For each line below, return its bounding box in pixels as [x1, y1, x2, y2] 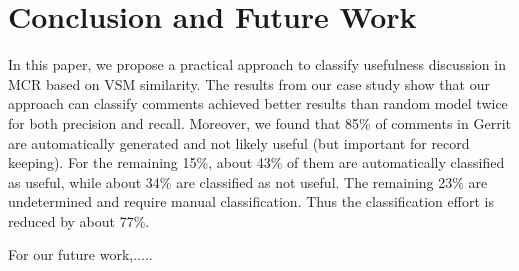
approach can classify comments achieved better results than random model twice [8, 93, 508, 114]
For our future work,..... [8, 244, 153, 265]
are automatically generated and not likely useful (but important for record [8, 132, 470, 153]
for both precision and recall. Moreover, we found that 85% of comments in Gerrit [8, 112, 511, 133]
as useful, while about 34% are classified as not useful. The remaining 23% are [8, 171, 488, 192]
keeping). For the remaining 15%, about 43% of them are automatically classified [8, 152, 505, 173]
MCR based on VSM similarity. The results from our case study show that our [8, 73, 490, 94]
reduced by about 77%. [8, 210, 150, 231]
